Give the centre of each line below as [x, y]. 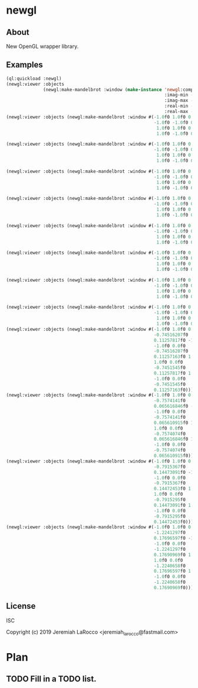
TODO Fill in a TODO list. [51, 679]
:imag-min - [179, 95]
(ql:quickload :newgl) [34, 78]
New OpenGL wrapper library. [42, 46]
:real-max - [179, 112]
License [21, 606]
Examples [24, 65]
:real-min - [179, 106]
